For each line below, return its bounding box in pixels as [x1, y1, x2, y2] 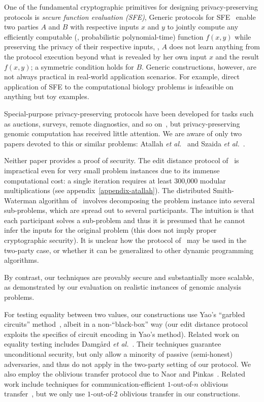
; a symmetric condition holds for [30, 61, 134, 72]
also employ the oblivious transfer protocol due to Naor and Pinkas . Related [4, 368, 245, 379]
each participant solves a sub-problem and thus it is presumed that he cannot [4, 214, 245, 225]
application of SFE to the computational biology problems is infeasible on [4, 81, 234, 91]
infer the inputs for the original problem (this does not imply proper [4, 225, 217, 235]
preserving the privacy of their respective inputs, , [4, 41, 159, 52]
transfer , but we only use [4, 388, 85, 399]
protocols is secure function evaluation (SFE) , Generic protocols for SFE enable [4, 11, 256, 22]
